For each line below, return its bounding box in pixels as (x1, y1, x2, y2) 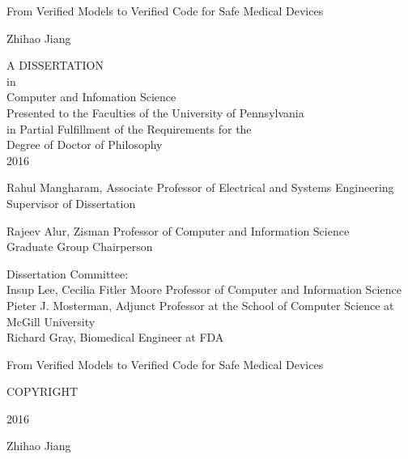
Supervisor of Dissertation (6, 194, 136, 211)
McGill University (6, 312, 96, 329)
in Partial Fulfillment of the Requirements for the (6, 120, 252, 137)
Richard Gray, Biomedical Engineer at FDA (6, 329, 224, 346)
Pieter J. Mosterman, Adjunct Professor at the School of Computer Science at (6, 296, 394, 313)
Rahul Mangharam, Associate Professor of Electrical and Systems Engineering (6, 179, 394, 196)
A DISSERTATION (6, 57, 104, 74)
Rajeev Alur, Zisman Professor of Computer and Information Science (6, 222, 350, 239)
